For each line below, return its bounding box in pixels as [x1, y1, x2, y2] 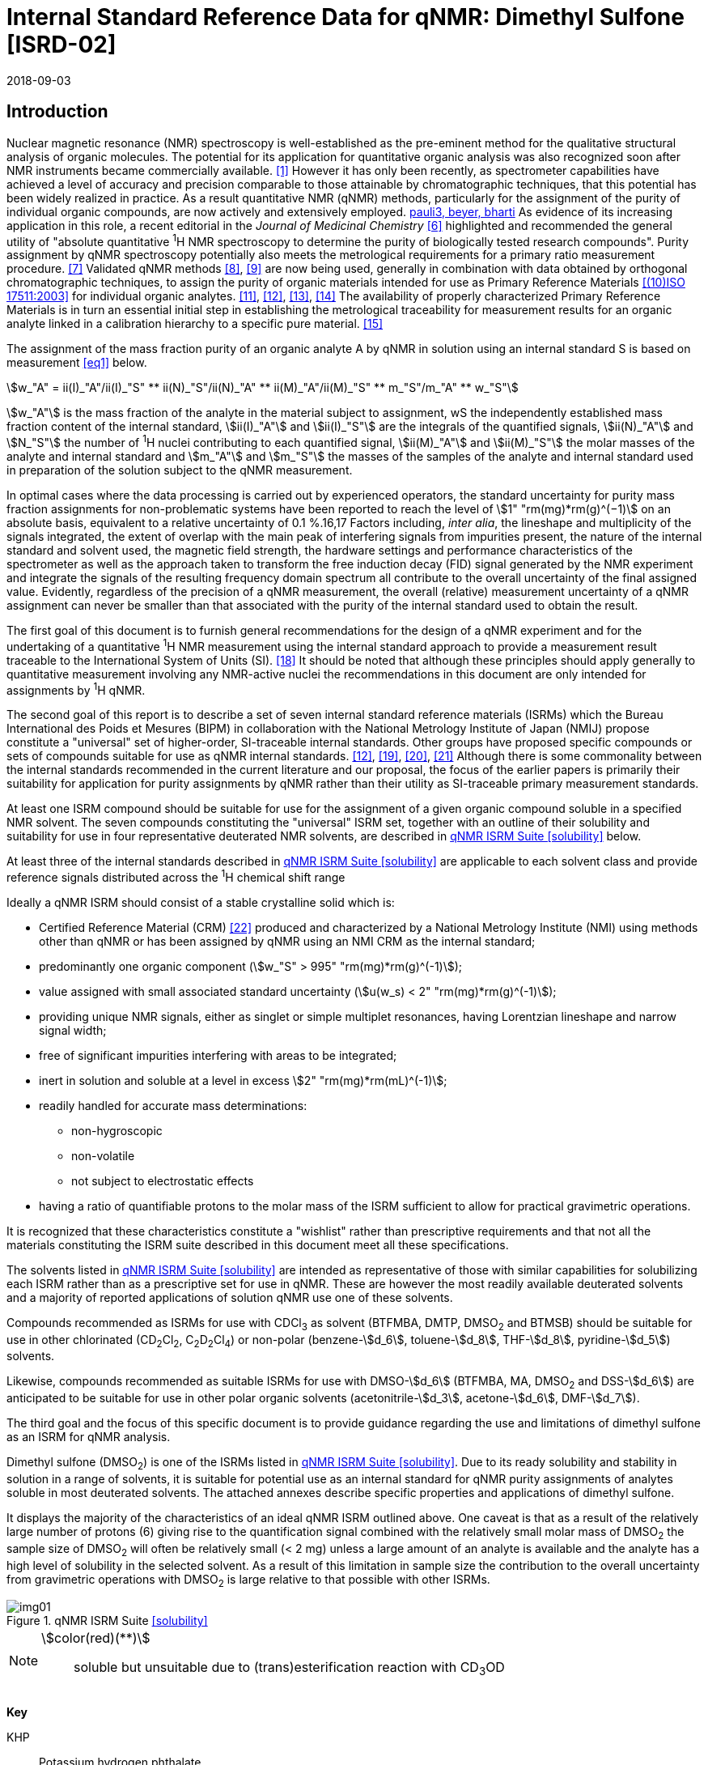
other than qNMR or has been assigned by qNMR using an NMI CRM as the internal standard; [39, 934, 536, 948]
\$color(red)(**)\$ [41, 1630, 151, 1647]
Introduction [6, 101, 108, 122]
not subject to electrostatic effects [71, 1173, 254, 1188]
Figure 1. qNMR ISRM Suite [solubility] [6, 1614, 208, 1628]
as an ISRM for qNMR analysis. [6, 1430, 171, 1444]
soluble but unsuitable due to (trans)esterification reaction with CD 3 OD [74, 1659, 505, 1678]
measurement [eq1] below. [6, 355, 147, 370]
